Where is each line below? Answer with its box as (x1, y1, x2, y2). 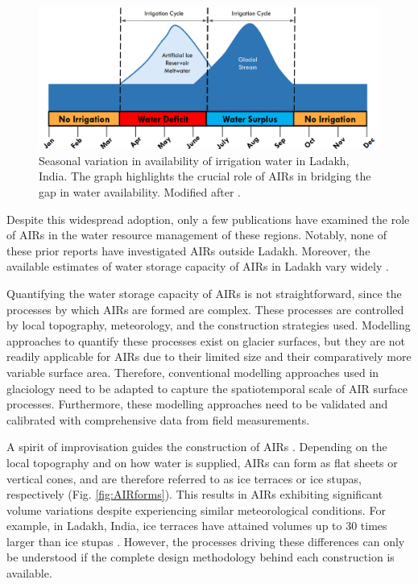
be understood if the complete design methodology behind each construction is (6, 549, 395, 565)
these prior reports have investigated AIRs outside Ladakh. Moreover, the (6, 242, 370, 259)
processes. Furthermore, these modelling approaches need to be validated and (6, 396, 388, 412)
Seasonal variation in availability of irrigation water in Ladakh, (39, 151, 350, 168)
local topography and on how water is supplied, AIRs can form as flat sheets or (6, 454, 398, 470)
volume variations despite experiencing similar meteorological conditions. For (6, 501, 386, 518)
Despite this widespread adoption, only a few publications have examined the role (6, 210, 410, 227)
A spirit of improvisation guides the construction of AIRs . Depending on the (6, 438, 387, 455)
